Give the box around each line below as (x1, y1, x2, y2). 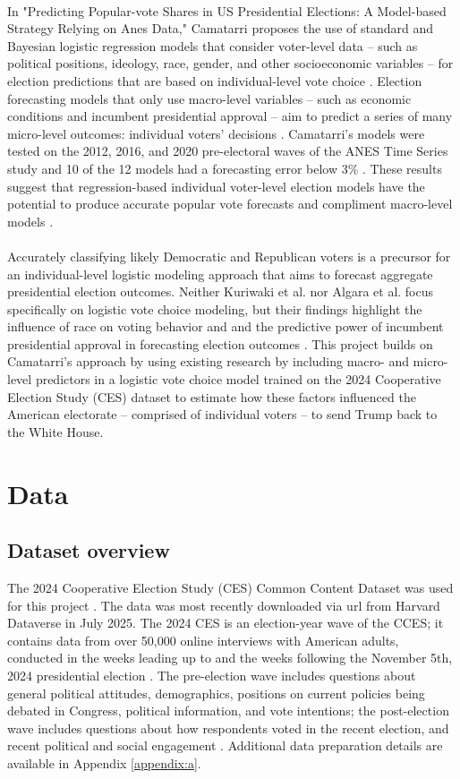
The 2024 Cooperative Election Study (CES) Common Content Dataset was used (7, 578, 454, 597)
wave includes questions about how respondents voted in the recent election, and (7, 718, 449, 737)
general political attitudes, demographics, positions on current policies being (7, 683, 425, 702)
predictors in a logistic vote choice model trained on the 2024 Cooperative (35, 370, 441, 389)
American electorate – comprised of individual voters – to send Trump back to (7, 405, 438, 424)
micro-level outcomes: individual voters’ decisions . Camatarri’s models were (7, 124, 425, 142)
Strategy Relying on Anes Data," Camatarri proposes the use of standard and (7, 19, 433, 38)
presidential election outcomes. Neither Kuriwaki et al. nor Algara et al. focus (7, 282, 434, 301)
